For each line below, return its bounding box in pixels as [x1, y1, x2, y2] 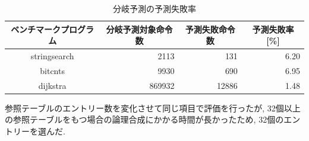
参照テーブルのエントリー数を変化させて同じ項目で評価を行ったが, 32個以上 [5, 101, 301, 114]
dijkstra [38, 79, 67, 91]
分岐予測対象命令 [106, 23, 173, 35]
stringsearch [30, 50, 74, 62]
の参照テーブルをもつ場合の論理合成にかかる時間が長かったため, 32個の [5, 113, 284, 126]
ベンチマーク [11, 23, 61, 35]
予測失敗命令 [185, 23, 235, 35]
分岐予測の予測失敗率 [113, 2, 196, 14]
